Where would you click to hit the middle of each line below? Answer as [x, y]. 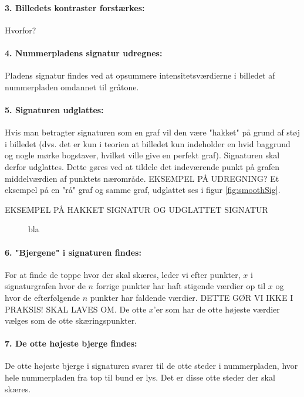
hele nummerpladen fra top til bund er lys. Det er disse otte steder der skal [140, 377]
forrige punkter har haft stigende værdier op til [181, 286]
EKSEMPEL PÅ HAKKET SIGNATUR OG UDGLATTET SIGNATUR [136, 209]
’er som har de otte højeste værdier [217, 309]
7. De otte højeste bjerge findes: [71, 343]
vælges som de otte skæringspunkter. [71, 320]
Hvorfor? [21, 30]
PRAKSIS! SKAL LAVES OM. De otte [76, 309]
